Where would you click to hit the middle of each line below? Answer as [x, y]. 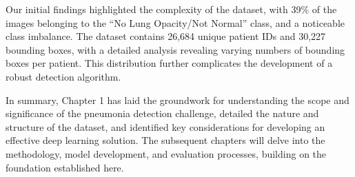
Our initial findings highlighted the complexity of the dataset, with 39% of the [171, 9]
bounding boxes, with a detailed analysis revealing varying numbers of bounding [175, 49]
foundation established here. [65, 167]
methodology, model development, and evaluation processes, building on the [166, 153]
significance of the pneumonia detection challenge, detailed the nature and [162, 113]
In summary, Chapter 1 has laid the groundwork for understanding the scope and [177, 100]
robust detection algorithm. [63, 76]
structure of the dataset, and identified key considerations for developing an [165, 126]
